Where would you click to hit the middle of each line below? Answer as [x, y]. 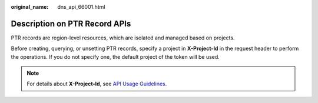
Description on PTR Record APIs [71, 24]
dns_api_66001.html [81, 7]
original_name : [30, 7]
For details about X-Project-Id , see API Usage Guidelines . [97, 84]
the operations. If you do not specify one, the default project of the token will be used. [115, 57]
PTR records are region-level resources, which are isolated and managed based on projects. [123, 38]
